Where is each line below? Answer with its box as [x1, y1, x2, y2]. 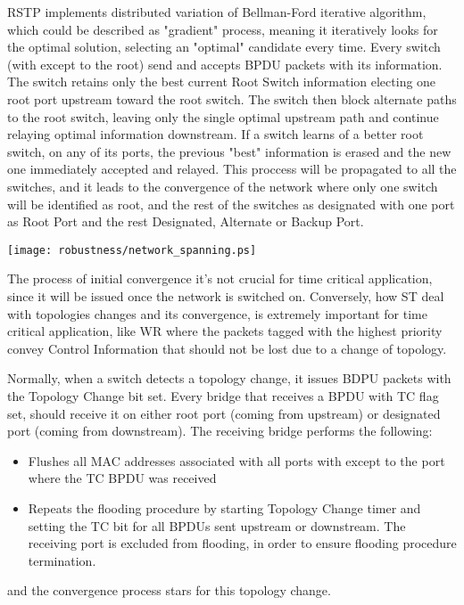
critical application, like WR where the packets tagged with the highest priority [7, 322, 443, 340]
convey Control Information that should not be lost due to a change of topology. [7, 339, 447, 357]
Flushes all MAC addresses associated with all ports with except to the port [28, 451, 445, 470]
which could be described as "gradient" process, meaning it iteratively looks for [7, 20, 438, 38]
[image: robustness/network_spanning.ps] [7, 243, 257, 257]
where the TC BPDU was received [28, 469, 217, 487]
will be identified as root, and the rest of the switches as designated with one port [7, 194, 455, 213]
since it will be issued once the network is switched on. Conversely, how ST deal [7, 286, 444, 305]
